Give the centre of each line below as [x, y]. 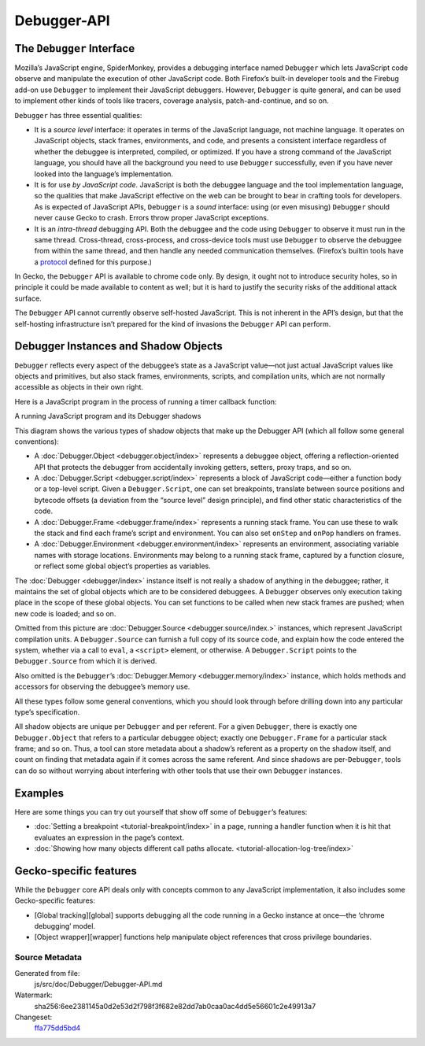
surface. [28, 298]
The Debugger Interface [75, 48]
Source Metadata [48, 958]
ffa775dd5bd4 [57, 1028]
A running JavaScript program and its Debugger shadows [108, 416]
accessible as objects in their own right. [79, 387]
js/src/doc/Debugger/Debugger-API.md [98, 984]
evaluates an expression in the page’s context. [109, 837]
